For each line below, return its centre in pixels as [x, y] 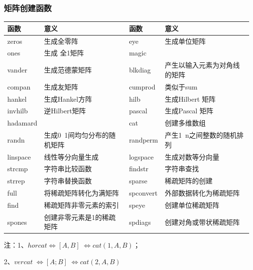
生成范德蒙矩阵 [68, 70]
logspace [141, 156]
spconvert [143, 193]
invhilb [18, 111]
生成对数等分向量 [192, 156]
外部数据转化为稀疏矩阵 [202, 193]
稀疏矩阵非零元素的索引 [81, 205]
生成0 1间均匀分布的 [76, 135]
